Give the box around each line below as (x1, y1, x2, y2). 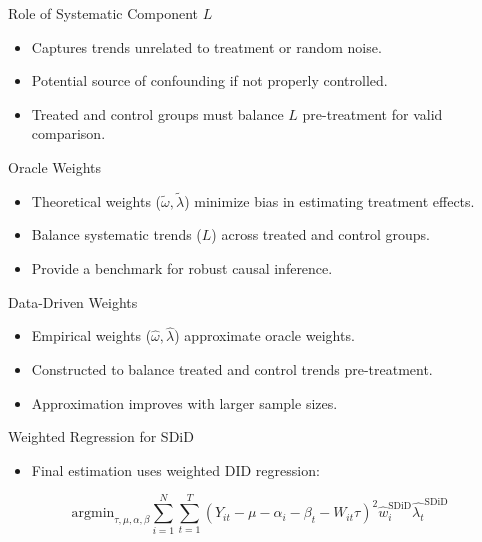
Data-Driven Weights (8, 291, 138, 312)
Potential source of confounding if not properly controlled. (31, 70, 388, 91)
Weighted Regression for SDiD (8, 426, 194, 447)
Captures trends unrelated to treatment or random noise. (31, 36, 382, 57)
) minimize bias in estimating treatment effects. (184, 190, 475, 211)
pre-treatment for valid (302, 103, 443, 124)
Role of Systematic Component (8, 3, 199, 23)
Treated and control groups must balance (31, 103, 284, 124)
